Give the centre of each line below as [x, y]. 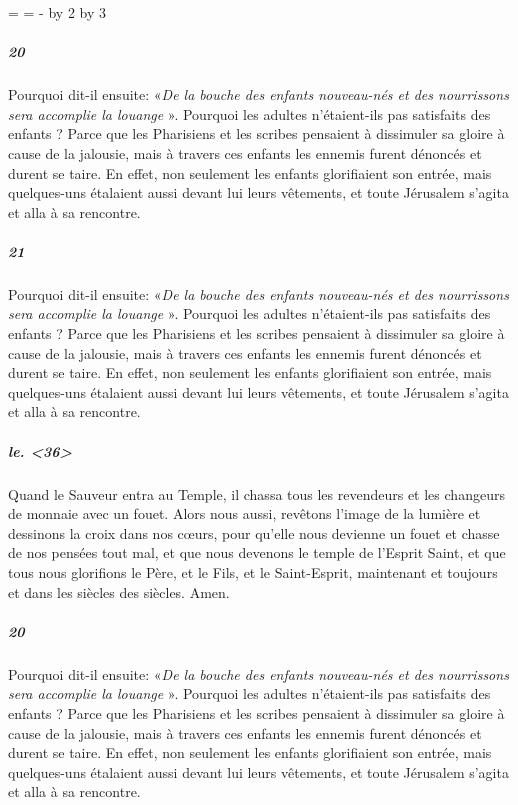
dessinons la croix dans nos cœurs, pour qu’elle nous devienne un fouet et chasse [254, 532]
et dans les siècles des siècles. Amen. [119, 591]
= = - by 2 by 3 [57, 12]
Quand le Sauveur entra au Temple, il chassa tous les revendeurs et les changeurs [256, 493]
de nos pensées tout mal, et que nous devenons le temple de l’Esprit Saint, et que [257, 552]
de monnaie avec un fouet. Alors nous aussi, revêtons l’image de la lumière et [244, 513]
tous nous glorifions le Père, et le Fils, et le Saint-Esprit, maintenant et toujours [253, 571]
